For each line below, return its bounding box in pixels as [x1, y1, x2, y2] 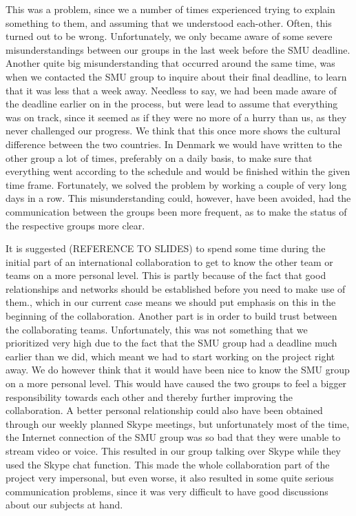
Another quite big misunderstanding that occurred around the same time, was [6, 56, 335, 70]
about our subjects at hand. [6, 497, 123, 512]
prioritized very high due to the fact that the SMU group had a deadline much [6, 336, 337, 350]
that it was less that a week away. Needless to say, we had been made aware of [6, 83, 337, 97]
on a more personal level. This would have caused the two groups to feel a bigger [6, 376, 347, 391]
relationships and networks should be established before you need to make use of [6, 281, 346, 296]
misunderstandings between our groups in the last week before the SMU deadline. [6, 42, 350, 56]
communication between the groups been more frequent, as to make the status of [6, 204, 347, 218]
